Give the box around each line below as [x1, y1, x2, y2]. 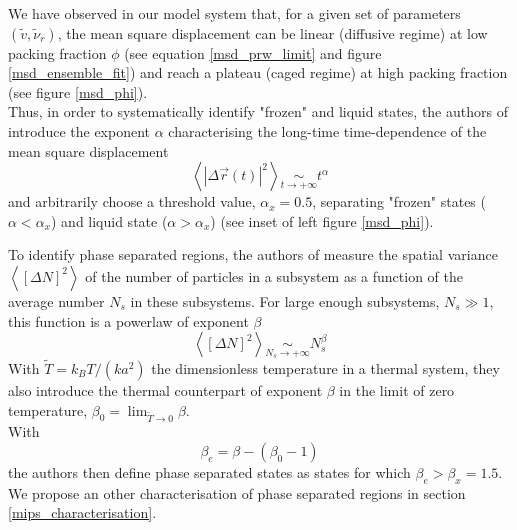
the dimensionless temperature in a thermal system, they [151, 357, 500, 378]
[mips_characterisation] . [8, 502, 157, 523]
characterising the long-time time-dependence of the [168, 120, 487, 141]
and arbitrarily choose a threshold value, [8, 191, 256, 212]
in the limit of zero [339, 379, 455, 400]
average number [8, 290, 105, 311]
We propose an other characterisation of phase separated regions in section [8, 482, 466, 503]
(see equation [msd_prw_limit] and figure [124, 42, 382, 63]
